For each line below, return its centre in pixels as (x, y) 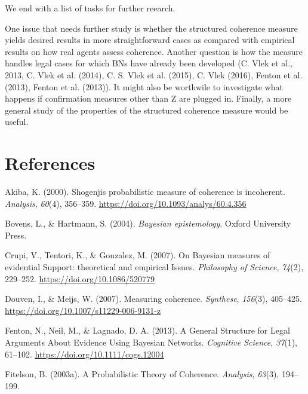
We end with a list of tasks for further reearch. (90, 8)
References (50, 163)
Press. (16, 235)
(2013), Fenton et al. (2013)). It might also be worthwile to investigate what (144, 86)
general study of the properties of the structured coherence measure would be (147, 110)
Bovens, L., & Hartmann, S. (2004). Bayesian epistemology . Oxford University (148, 223)
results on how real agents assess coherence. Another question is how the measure (154, 51)
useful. (17, 122)
